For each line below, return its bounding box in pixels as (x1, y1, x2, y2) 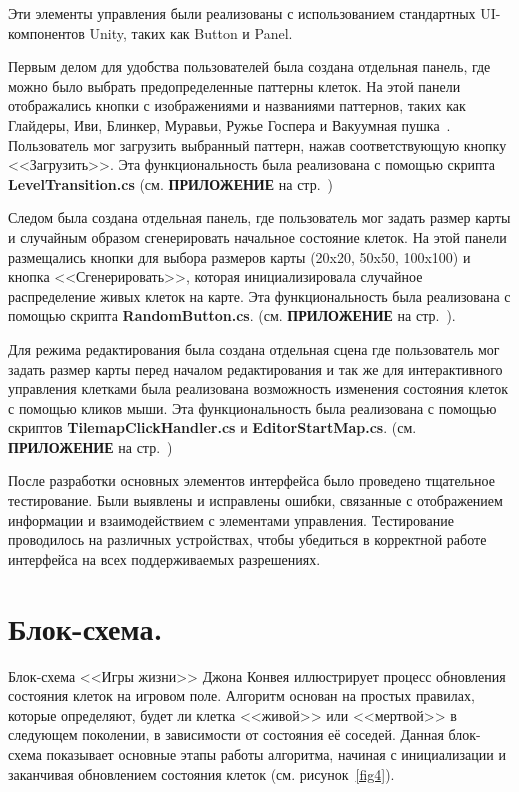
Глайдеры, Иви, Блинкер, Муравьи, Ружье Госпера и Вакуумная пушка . (8, 114, 451, 135)
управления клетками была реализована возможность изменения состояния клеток (8, 378, 509, 399)
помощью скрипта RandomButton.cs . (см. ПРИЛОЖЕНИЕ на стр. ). (8, 305, 456, 326)
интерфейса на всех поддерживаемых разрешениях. (8, 548, 321, 569)
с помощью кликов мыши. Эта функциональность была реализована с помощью (8, 397, 497, 418)
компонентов (8, 22, 85, 43)
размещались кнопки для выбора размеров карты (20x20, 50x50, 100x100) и (8, 246, 471, 267)
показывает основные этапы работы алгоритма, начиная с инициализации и (46, 743, 506, 764)
